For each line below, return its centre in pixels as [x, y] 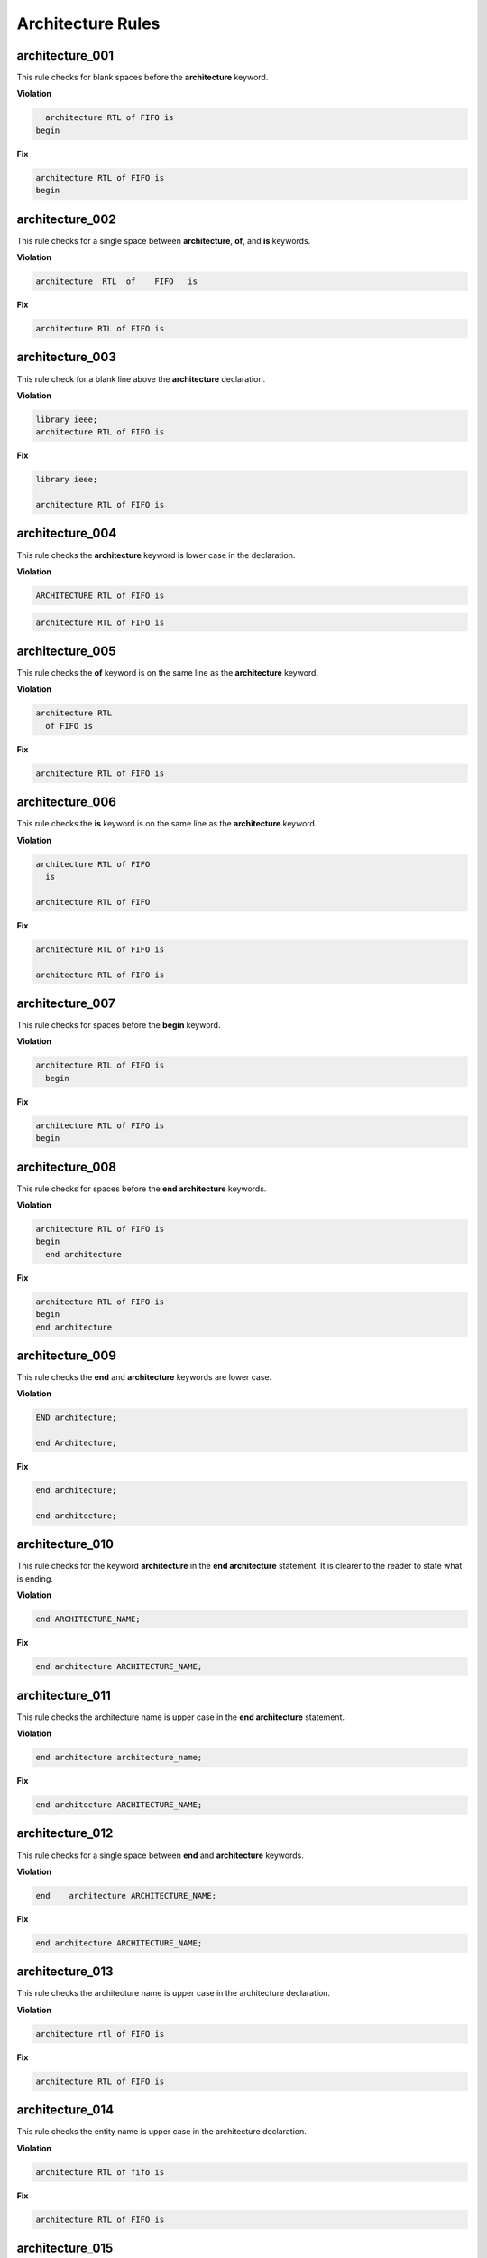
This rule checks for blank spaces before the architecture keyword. [142, 78]
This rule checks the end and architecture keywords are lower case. [144, 1377]
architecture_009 [67, 1355]
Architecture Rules [88, 23]
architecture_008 [67, 1166]
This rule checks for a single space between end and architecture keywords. [160, 1855]
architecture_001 [65, 56]
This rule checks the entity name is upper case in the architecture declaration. [161, 2132]
